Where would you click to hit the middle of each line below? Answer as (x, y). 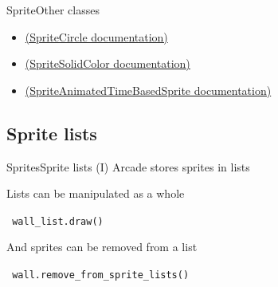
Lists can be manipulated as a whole (96, 193)
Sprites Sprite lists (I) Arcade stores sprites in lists (128, 166)
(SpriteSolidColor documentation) (108, 63)
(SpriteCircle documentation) (96, 36)
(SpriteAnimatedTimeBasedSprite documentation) (148, 90)
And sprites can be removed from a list (102, 247)
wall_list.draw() (58, 221)
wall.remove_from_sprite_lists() (101, 275)
